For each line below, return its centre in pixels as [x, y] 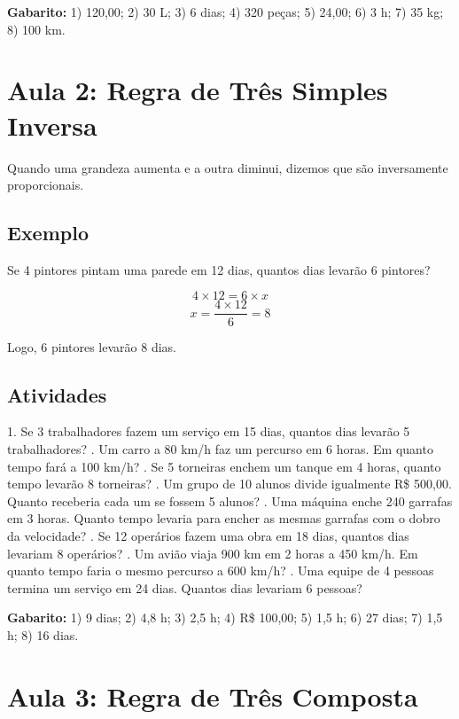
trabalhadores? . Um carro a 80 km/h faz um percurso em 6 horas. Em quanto [220, 448]
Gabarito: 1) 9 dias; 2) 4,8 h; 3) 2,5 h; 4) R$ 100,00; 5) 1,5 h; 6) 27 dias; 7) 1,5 [225, 617]
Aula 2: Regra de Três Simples [198, 90]
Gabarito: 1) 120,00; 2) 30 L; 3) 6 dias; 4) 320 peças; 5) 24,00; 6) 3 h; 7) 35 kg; [226, 12]
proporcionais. [46, 185]
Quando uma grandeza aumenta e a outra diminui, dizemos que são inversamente [228, 167]
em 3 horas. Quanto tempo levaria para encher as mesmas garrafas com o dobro [224, 518]
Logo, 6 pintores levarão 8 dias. [92, 346]
